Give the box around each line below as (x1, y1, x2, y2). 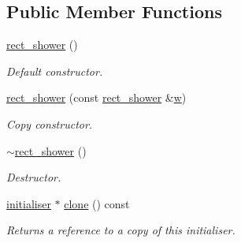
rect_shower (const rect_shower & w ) (6, 89, 187, 106)
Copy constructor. (6, 115, 93, 132)
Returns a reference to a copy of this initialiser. (6, 222, 235, 238)
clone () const (64, 195, 130, 211)
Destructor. (6, 169, 61, 185)
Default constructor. (6, 62, 103, 79)
